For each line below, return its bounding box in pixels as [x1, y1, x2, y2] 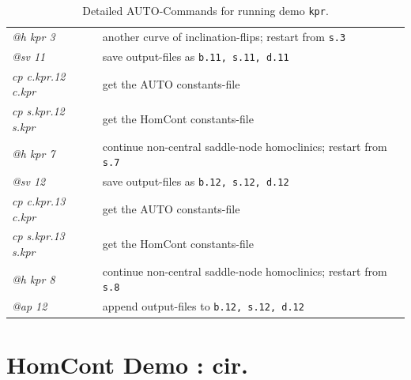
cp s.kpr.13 [12, 228, 65, 244]
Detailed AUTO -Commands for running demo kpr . [82, 2, 329, 18]
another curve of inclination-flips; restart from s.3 [102, 28, 346, 44]
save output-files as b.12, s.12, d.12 [102, 173, 289, 190]
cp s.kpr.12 [12, 103, 65, 119]
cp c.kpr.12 [12, 67, 66, 84]
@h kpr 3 [12, 28, 55, 44]
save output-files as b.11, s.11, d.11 [102, 47, 289, 64]
